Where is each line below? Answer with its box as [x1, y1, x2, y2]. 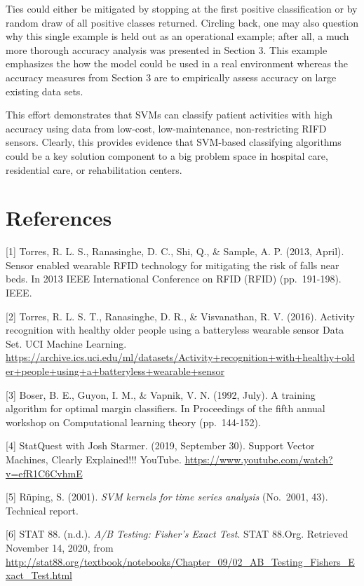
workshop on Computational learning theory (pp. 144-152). [6, 414, 261, 429]
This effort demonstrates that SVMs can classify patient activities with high [6, 107, 333, 122]
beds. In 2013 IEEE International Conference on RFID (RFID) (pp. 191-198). [6, 271, 342, 286]
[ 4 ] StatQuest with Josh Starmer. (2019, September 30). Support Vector [6, 438, 315, 453]
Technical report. [6, 503, 79, 517]
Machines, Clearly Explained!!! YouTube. [6, 451, 182, 466]
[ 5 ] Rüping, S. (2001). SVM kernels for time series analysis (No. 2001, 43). [6, 489, 328, 504]
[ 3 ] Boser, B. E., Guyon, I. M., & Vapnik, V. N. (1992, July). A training [6, 387, 316, 402]
